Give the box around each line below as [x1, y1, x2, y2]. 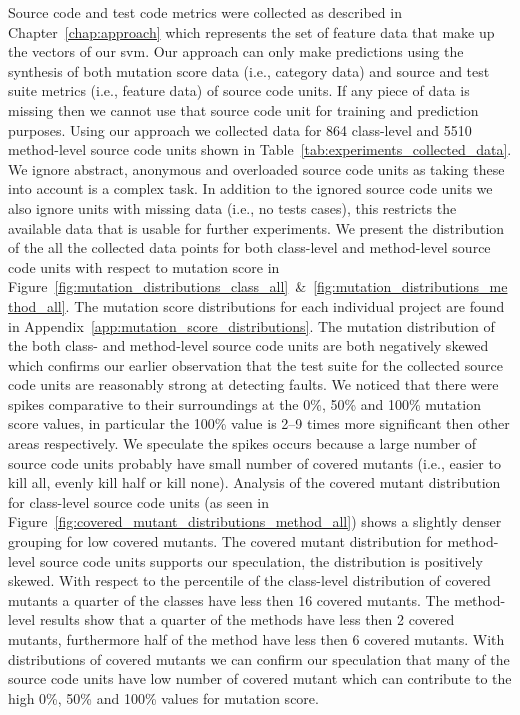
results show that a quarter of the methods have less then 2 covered [39, 609, 455, 630]
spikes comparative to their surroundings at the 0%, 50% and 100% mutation [8, 393, 481, 414]
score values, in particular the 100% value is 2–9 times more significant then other [8, 413, 510, 434]
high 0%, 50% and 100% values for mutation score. [8, 687, 319, 708]
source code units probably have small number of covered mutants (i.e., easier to [8, 452, 501, 473]
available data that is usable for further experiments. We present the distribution [8, 217, 505, 238]
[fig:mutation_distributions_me [313, 276, 508, 297]
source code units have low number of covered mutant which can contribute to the [8, 668, 512, 689]
